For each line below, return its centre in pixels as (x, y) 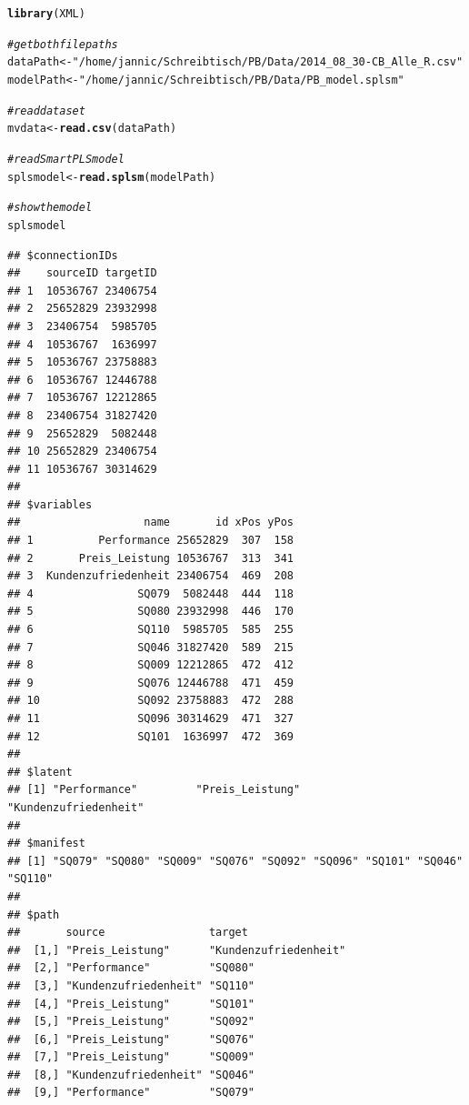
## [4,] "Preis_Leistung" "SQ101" (131, 1004)
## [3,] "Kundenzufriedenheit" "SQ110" (131, 985)
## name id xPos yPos (150, 522)
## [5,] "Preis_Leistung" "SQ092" (131, 1022)
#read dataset (46, 110)
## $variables (50, 504)
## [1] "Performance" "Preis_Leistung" (154, 790)
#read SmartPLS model (66, 159)
